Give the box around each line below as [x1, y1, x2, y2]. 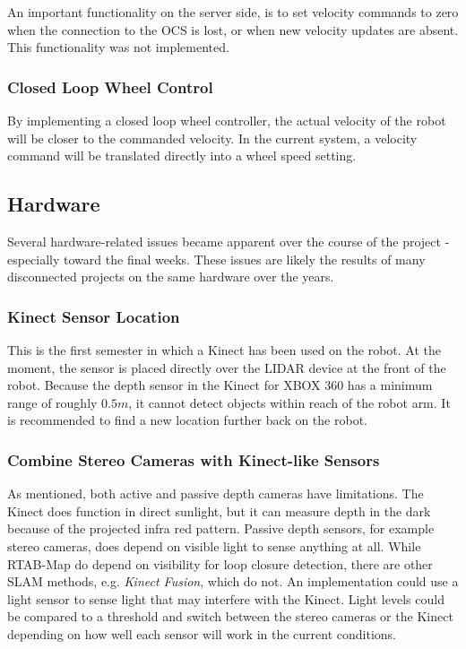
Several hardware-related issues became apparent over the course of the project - [7, 231, 450, 250]
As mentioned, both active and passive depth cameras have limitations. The [7, 484, 424, 503]
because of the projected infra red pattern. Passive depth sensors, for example [7, 519, 435, 538]
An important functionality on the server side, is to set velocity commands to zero [7, 3, 459, 21]
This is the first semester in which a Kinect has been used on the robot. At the [7, 340, 441, 359]
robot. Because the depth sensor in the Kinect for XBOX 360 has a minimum [7, 376, 433, 394]
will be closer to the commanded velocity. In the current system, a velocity [7, 128, 418, 147]
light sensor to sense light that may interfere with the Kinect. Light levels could [7, 589, 444, 608]
